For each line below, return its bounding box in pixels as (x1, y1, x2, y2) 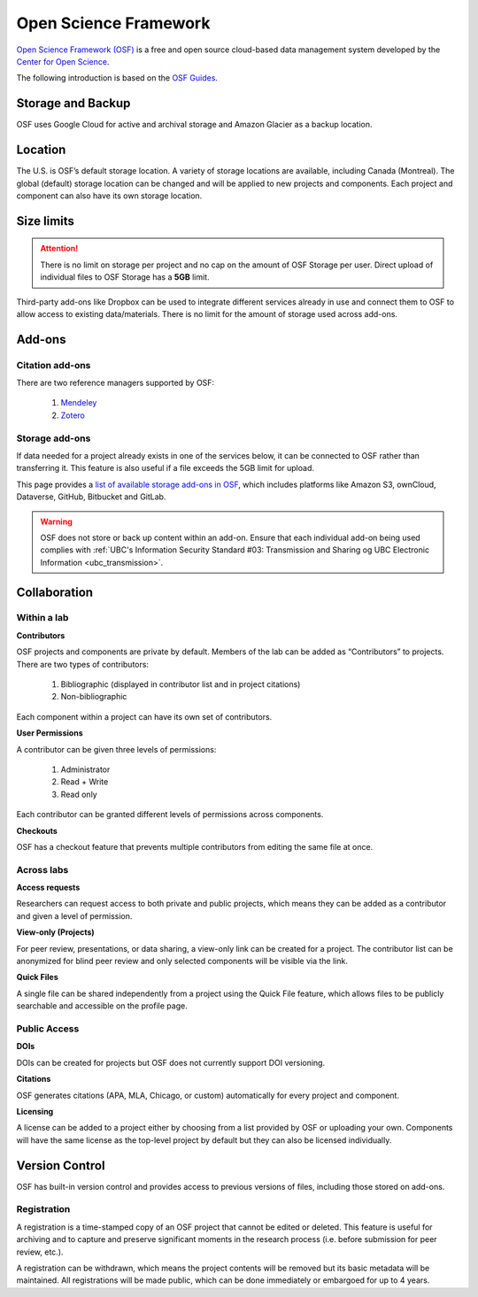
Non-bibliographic (60, 691, 127, 702)
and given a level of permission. (16, 910, 133, 921)
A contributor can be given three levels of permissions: (16, 744, 217, 754)
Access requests (16, 882, 81, 893)
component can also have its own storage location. (16, 190, 203, 201)
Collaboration (16, 584, 93, 599)
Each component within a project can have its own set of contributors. (16, 711, 273, 722)
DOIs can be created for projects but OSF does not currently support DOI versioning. (16, 1057, 326, 1068)
